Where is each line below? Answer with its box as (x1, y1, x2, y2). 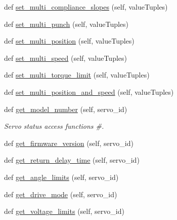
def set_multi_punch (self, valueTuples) (4, 18, 129, 29)
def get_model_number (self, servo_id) (4, 103, 127, 114)
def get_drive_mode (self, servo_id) (4, 189, 117, 199)
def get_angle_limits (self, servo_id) (4, 171, 119, 182)
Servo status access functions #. (4, 121, 104, 131)
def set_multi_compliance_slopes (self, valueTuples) (4, 2, 168, 12)
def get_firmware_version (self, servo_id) (4, 137, 134, 148)
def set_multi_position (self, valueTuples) (4, 35, 135, 46)
